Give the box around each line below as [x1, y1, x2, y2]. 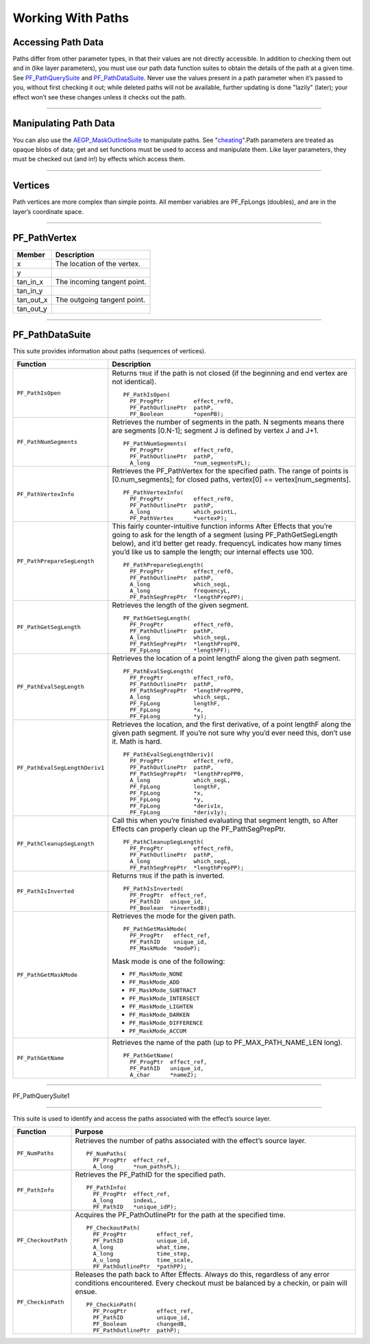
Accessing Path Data [12, 36, 104, 48]
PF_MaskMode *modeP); [129, 945, 201, 952]
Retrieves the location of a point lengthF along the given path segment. [112, 654, 341, 663]
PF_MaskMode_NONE [129, 971, 183, 978]
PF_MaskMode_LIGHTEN [129, 1003, 193, 1011]
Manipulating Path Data [12, 117, 116, 130]
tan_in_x [16, 276, 44, 286]
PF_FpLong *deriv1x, [129, 803, 224, 810]
